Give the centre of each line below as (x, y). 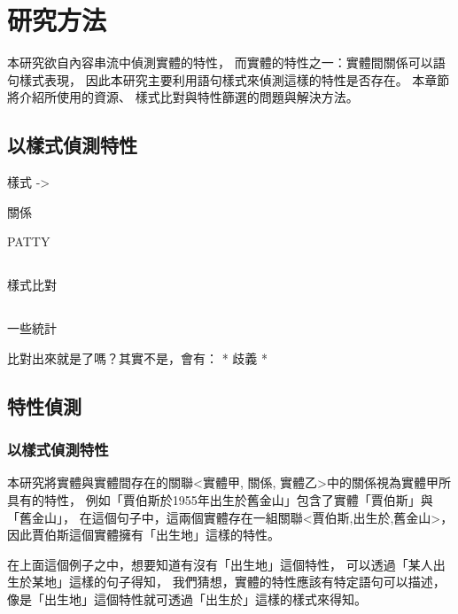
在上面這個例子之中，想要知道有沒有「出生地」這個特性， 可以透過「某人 (220, 564)
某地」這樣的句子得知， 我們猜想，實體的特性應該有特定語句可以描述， (238, 582)
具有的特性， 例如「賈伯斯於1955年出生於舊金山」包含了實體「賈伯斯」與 (220, 500)
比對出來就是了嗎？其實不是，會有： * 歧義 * (137, 358)
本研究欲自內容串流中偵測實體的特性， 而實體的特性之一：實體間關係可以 (220, 62)
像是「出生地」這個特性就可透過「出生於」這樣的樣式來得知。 (187, 599)
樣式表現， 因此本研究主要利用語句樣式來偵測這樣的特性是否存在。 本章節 (234, 79)
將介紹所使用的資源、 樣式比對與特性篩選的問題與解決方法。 (183, 97)
